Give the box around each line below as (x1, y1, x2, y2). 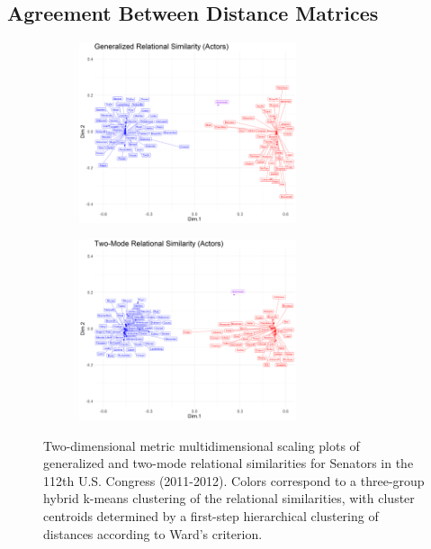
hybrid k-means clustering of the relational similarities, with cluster (43, 489, 415, 508)
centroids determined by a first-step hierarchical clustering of (43, 506, 379, 525)
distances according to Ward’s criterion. (43, 524, 263, 543)
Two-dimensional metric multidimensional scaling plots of (43, 436, 360, 454)
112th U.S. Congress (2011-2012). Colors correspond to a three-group (43, 471, 425, 490)
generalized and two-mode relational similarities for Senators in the (43, 454, 414, 472)
